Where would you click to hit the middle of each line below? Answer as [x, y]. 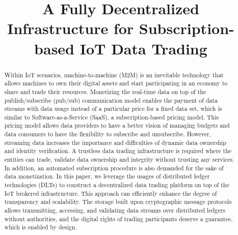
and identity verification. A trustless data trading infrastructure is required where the [118, 151]
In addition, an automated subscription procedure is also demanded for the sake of [114, 168]
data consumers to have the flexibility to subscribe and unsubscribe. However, [108, 134]
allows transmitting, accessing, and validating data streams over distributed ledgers [115, 210]
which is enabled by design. [41, 227]
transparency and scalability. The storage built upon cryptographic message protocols [118, 202]
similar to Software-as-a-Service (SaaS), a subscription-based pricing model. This [112, 117]
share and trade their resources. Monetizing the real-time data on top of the [105, 91]
